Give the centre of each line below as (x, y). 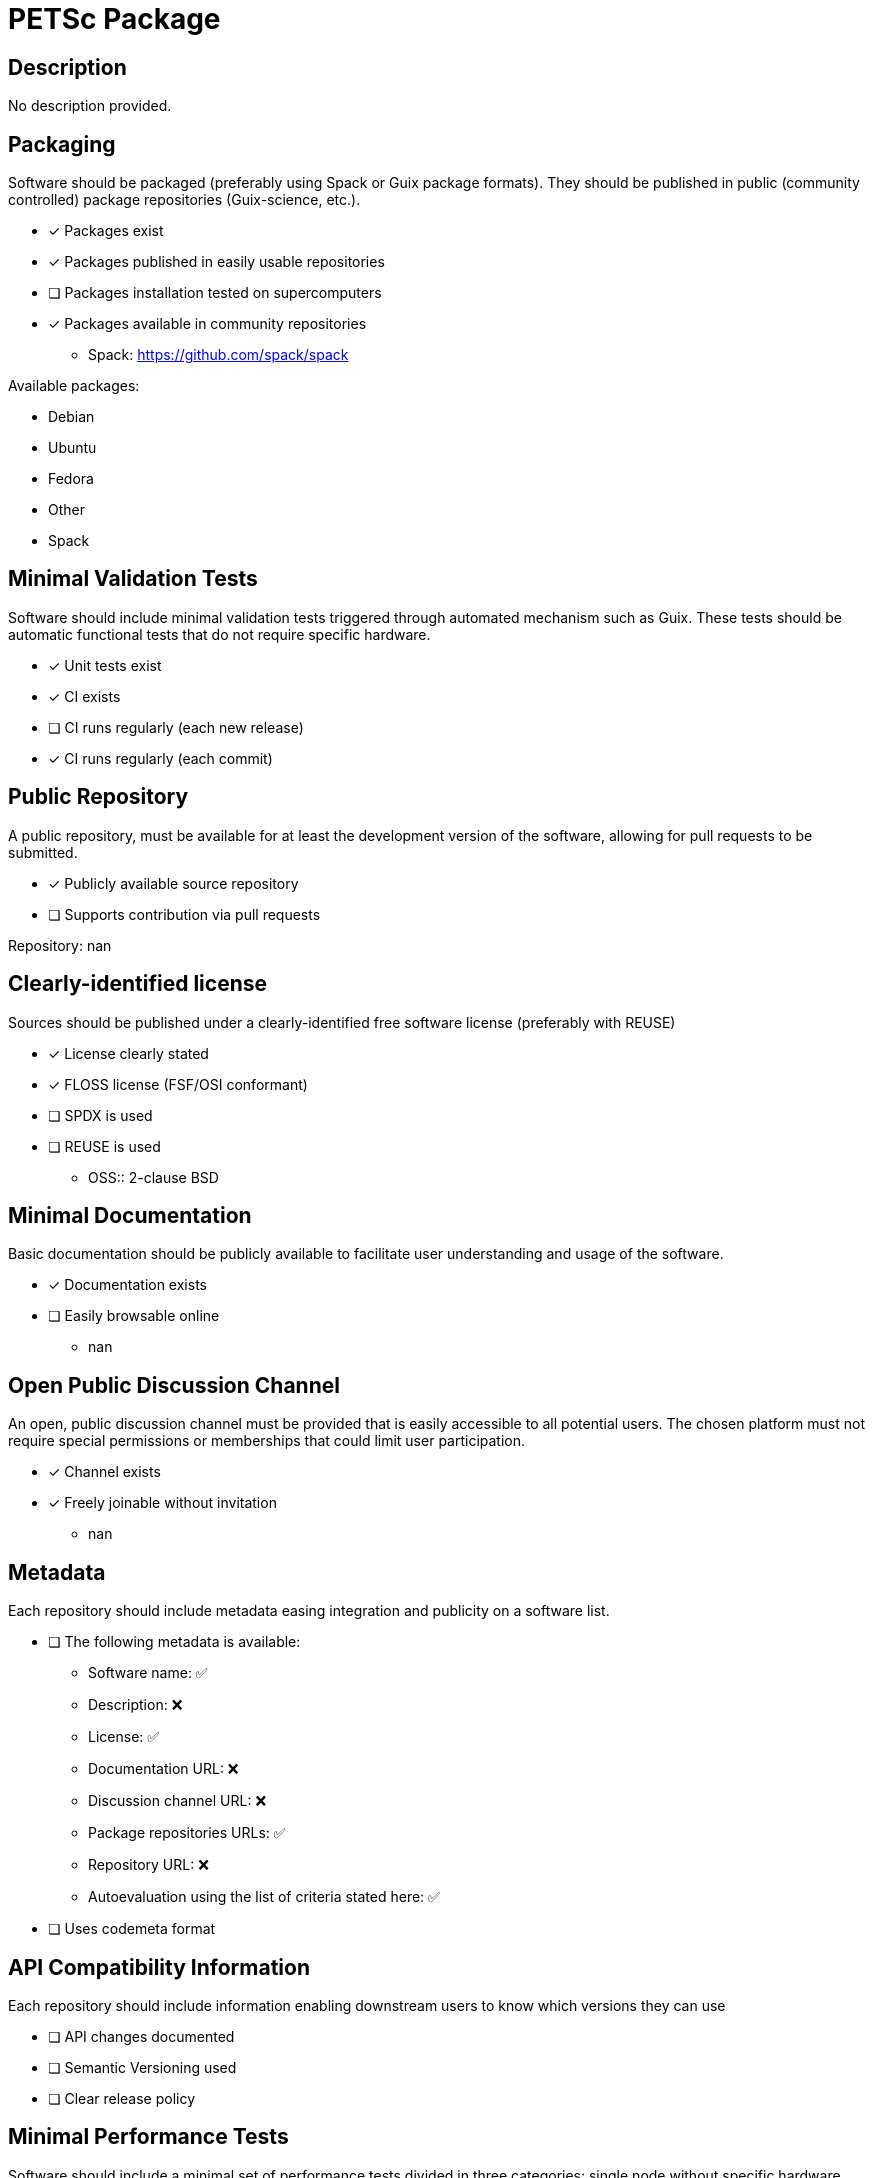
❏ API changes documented (141, 2036)
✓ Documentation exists (127, 1285)
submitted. (43, 852)
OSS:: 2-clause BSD (153, 1177)
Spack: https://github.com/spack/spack (218, 355)
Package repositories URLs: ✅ (187, 1833)
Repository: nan (60, 945)
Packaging (62, 144)
